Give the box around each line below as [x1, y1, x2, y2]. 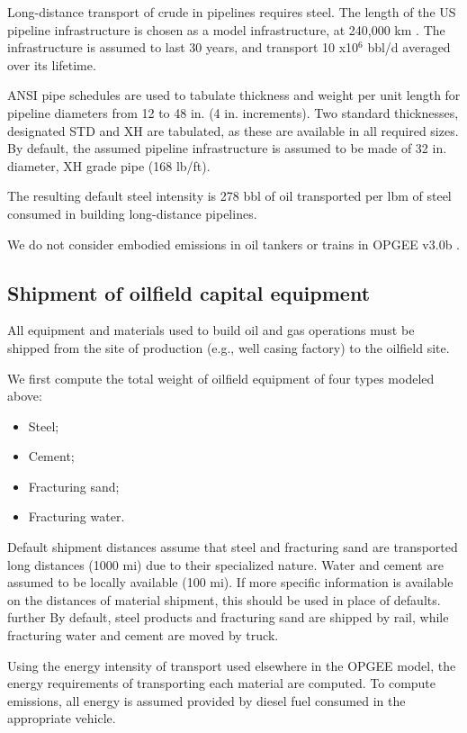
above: [7, 386, 42, 405]
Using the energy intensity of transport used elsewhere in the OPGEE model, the [7, 656, 456, 674]
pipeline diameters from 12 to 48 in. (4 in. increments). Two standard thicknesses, [7, 103, 459, 122]
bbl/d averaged [367, 38, 451, 57]
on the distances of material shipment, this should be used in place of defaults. [7, 590, 441, 609]
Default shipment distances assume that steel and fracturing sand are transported [7, 538, 458, 557]
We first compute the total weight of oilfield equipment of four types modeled [7, 368, 435, 387]
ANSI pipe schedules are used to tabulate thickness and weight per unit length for [7, 86, 461, 104]
